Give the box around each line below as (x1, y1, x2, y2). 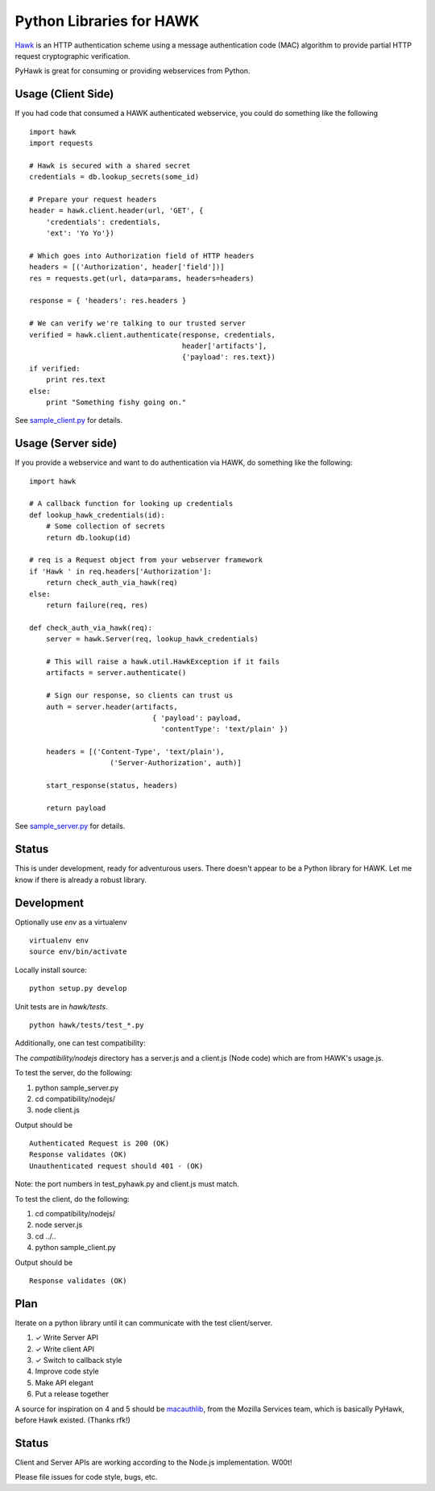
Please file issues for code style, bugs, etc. (14, 1472, 158, 1482)
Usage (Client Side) (14, 87, 114, 101)
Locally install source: (14, 965, 88, 975)
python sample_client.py (35, 1243, 116, 1253)
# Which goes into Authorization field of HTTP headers (29, 251, 255, 260)
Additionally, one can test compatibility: (14, 1038, 146, 1048)
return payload (45, 804, 106, 813)
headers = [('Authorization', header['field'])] (29, 263, 225, 271)
